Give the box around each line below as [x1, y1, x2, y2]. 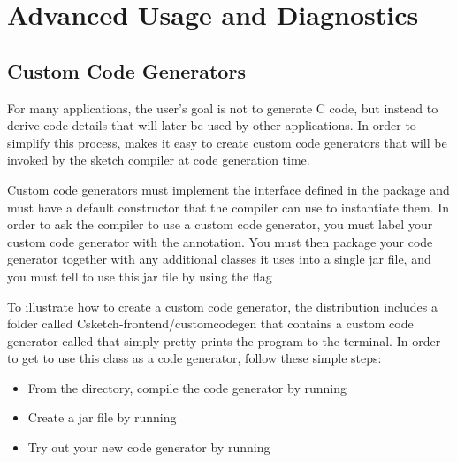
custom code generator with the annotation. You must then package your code [7, 232, 433, 250]
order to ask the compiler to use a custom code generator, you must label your [7, 215, 433, 234]
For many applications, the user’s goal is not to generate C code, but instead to [7, 98, 438, 117]
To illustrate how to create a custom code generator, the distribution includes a [7, 296, 438, 315]
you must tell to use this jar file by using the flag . [7, 266, 280, 285]
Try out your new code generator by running [27, 438, 270, 457]
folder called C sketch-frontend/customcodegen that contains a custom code [7, 314, 414, 333]
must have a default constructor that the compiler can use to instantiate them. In [7, 197, 450, 216]
